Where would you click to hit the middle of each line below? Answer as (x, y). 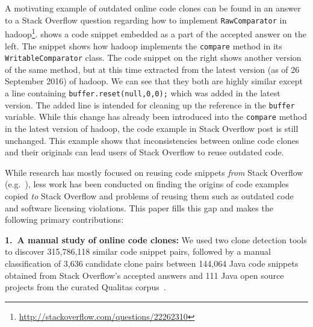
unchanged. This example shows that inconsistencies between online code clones (152, 140)
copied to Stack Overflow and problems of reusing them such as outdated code (149, 195)
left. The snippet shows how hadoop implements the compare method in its (144, 45)
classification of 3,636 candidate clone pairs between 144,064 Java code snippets (152, 263)
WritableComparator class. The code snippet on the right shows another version (153, 58)
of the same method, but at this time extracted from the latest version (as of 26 (152, 69)
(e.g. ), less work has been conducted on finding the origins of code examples (147, 184)
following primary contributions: (64, 220)
